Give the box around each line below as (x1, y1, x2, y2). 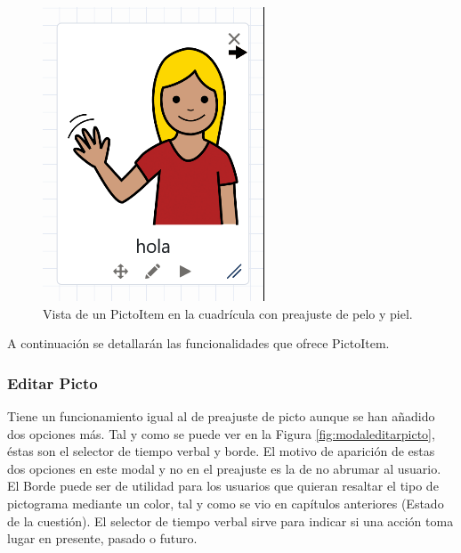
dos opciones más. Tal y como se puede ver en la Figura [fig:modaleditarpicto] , (7, 424, 435, 443)
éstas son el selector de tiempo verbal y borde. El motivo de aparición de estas (7, 442, 435, 460)
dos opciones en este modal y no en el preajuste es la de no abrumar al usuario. (7, 459, 441, 477)
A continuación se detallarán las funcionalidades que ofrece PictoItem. (7, 334, 390, 353)
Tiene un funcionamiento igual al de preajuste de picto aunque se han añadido (7, 407, 435, 425)
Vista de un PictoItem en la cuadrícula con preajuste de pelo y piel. (43, 304, 413, 322)
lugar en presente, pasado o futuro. (7, 529, 198, 548)
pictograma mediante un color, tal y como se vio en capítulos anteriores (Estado (7, 493, 444, 512)
